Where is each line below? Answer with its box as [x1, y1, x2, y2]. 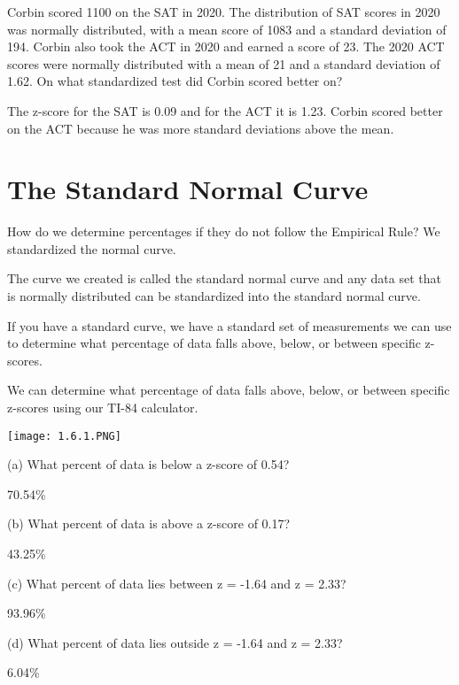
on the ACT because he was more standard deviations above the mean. [7, 119, 394, 137]
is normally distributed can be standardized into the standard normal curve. [7, 287, 421, 305]
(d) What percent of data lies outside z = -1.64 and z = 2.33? [7, 633, 343, 651]
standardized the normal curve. [7, 239, 176, 258]
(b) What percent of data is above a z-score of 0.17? [7, 514, 291, 533]
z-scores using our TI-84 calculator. [7, 398, 198, 417]
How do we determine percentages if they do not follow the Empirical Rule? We [7, 222, 440, 241]
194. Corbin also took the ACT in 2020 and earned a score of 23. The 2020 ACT [7, 37, 445, 56]
